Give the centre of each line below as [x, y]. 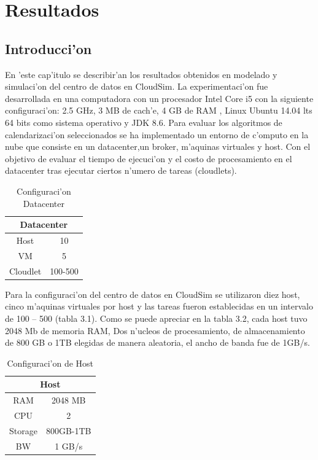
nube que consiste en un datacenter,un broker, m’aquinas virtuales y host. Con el [158, 146]
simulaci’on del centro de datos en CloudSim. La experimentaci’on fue [137, 86]
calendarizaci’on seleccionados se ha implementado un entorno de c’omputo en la [157, 134]
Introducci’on [48, 48]
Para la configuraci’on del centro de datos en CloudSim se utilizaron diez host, [153, 294]
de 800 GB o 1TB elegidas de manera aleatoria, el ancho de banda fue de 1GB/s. [157, 342]
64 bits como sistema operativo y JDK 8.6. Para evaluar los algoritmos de [144, 122]
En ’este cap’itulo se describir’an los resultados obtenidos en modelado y [141, 74]
